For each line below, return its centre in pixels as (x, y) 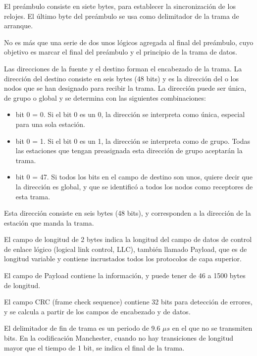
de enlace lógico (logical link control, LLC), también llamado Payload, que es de (126, 249)
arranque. (19, 26)
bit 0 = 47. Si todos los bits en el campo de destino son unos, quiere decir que (134, 177)
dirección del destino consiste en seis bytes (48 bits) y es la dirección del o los (121, 78)
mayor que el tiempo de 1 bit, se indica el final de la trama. (94, 347)
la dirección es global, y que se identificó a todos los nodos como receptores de (134, 186)
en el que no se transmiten (212, 328)
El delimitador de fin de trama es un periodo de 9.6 (82, 328)
